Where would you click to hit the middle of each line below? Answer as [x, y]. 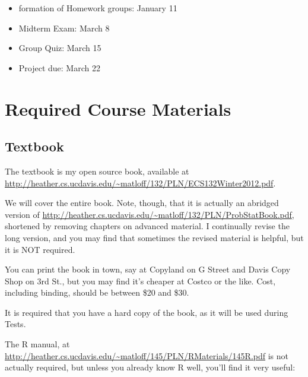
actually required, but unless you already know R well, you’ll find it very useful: [150, 367]
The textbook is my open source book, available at [97, 171]
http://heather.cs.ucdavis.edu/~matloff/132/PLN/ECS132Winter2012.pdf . [140, 183]
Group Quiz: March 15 [60, 48]
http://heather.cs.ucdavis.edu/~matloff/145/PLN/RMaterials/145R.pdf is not [147, 355]
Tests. [15, 324]
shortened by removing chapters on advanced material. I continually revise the [147, 226]
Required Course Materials [118, 108]
